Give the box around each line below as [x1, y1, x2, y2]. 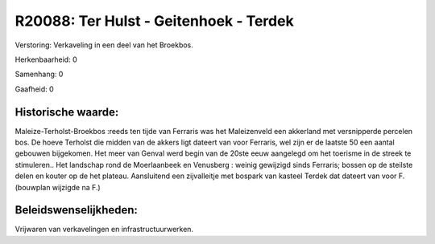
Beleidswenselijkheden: [14, 203, 139, 217]
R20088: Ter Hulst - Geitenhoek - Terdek [14, 12, 294, 30]
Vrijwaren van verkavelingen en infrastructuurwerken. [14, 225, 193, 234]
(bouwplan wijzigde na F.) [14, 182, 101, 192]
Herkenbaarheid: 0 [14, 55, 77, 64]
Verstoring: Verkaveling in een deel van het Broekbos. [14, 40, 193, 50]
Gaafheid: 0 [14, 84, 54, 94]
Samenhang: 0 [14, 69, 64, 79]
